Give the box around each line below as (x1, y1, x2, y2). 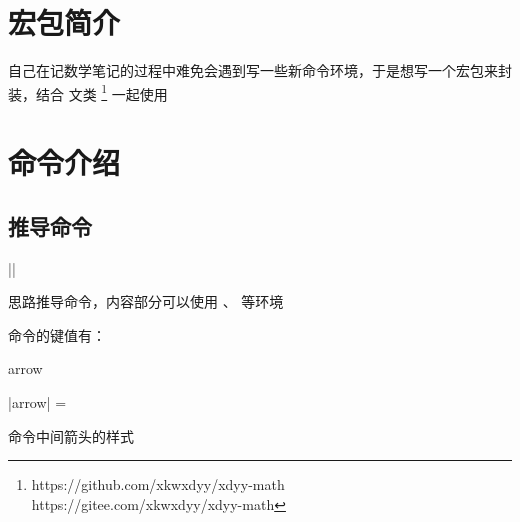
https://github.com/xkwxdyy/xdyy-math (31, 474, 285, 495)
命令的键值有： (8, 324, 106, 345)
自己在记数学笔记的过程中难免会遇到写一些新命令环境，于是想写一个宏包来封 (8, 60, 512, 81)
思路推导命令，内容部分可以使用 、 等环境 (8, 291, 284, 312)
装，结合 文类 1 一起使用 (8, 80, 168, 104)
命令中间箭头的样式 (8, 425, 134, 446)
